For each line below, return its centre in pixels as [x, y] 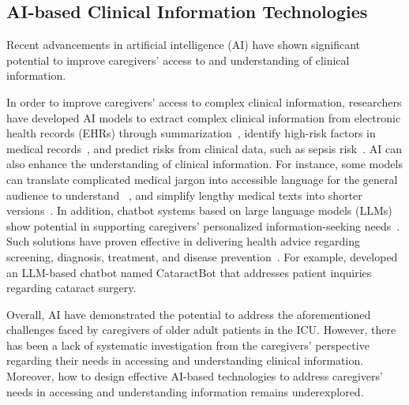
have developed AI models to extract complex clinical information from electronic [204, 117]
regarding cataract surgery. [71, 288]
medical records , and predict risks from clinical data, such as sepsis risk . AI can [204, 148]
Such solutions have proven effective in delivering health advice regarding [183, 241]
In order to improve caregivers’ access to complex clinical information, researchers [204, 101]
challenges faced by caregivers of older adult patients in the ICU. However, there [201, 330]
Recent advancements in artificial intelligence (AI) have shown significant [184, 45]
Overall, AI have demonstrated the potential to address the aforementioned [189, 314]
